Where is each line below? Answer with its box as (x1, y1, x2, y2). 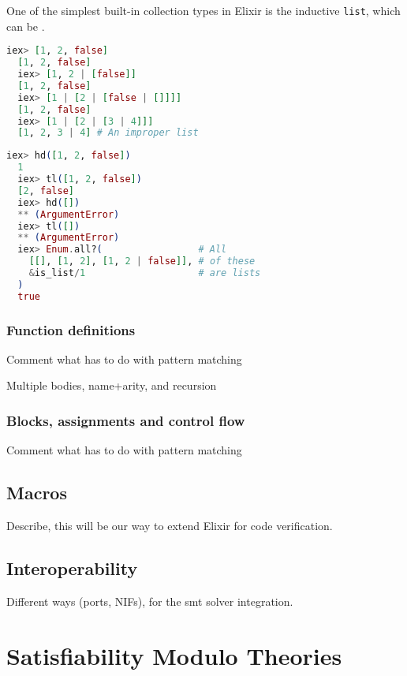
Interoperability (6, 556, 138, 581)
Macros (6, 480, 67, 505)
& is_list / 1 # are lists (28, 267, 261, 278)
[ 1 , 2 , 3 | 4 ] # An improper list (17, 127, 199, 139)
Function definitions (6, 319, 136, 339)
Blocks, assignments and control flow (6, 410, 245, 430)
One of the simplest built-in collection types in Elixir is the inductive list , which (6, 2, 401, 18)
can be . (6, 17, 45, 34)
